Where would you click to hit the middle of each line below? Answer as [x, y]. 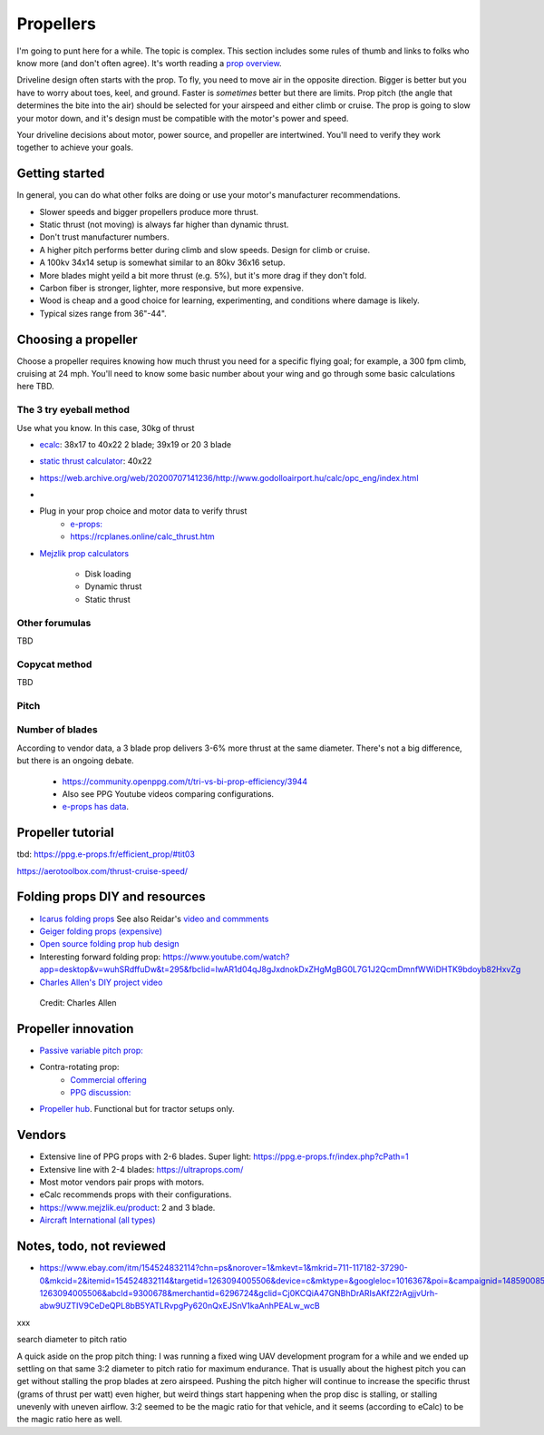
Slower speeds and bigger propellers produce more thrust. [149, 211]
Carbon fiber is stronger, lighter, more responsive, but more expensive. [171, 288]
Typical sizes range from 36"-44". [103, 313]
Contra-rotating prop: [79, 1067]
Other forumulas [54, 623]
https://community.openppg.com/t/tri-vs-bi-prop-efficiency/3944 [185, 781]
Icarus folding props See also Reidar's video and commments [154, 919]
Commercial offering [108, 1079]
